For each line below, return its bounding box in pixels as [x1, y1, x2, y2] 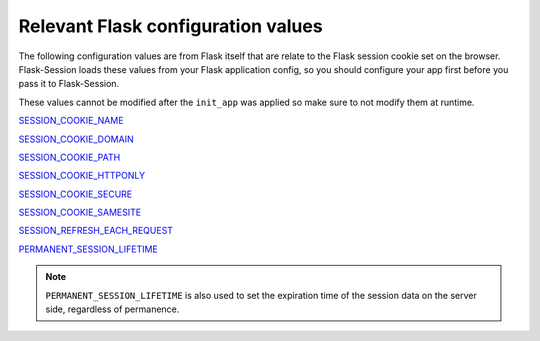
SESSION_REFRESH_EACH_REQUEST [18, 225, 174, 237]
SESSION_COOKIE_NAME [18, 115, 124, 127]
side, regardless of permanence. [45, 303, 180, 315]
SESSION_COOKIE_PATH [18, 151, 121, 163]
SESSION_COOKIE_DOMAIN [18, 133, 134, 145]
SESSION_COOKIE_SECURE [18, 188, 133, 200]
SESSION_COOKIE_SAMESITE [18, 206, 142, 219]
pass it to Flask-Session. [18, 78, 120, 90]
